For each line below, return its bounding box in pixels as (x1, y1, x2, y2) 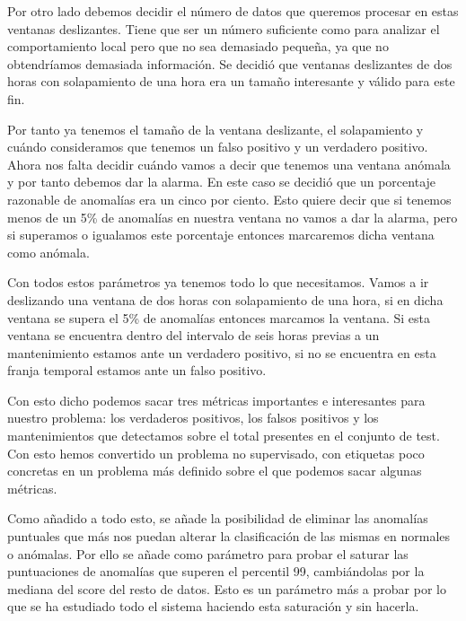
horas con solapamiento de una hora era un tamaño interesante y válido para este (7, 72, 455, 91)
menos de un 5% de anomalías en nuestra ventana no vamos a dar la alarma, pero (7, 207, 458, 226)
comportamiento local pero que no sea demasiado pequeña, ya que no (7, 37, 389, 56)
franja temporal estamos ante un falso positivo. (7, 361, 267, 380)
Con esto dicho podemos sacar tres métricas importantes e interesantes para (7, 390, 426, 409)
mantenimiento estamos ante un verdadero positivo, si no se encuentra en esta (7, 343, 436, 362)
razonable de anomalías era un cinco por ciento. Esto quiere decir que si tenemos (7, 189, 452, 208)
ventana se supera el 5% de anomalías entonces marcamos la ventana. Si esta (7, 308, 431, 327)
